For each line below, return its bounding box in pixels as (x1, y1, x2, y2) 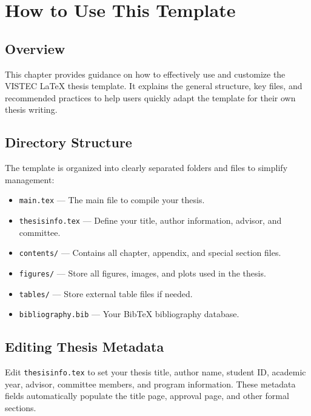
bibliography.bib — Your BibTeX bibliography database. (19, 307, 239, 320)
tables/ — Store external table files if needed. (19, 287, 193, 300)
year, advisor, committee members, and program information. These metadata (5, 377, 296, 390)
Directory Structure (5, 133, 132, 152)
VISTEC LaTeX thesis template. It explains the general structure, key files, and (5, 79, 303, 92)
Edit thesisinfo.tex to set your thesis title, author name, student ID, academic (5, 366, 306, 378)
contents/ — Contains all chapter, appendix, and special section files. (19, 246, 281, 259)
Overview (5, 39, 65, 58)
